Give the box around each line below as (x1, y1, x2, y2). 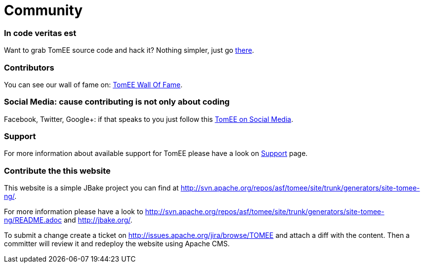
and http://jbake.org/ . (63, 216, 132, 225)
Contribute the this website (4, 165, 111, 176)
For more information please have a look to (4, 207, 143, 216)
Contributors (4, 62, 54, 73)
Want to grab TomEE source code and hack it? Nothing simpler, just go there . (4, 46, 254, 55)
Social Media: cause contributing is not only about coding (4, 97, 230, 107)
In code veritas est (4, 28, 77, 38)
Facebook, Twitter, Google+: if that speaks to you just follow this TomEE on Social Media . (4, 114, 294, 123)
